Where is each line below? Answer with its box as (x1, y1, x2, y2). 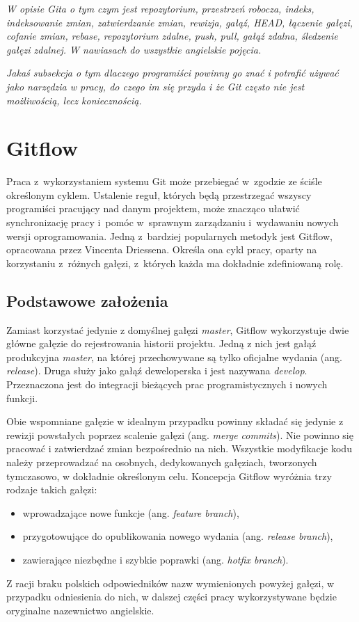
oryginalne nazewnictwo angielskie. (6, 603, 154, 617)
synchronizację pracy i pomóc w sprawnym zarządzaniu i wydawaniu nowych (6, 215, 339, 230)
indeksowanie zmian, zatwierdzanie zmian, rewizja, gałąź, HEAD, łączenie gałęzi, (6, 15, 353, 29)
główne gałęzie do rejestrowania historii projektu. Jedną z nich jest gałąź (6, 336, 317, 351)
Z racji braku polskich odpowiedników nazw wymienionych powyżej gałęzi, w (6, 575, 335, 590)
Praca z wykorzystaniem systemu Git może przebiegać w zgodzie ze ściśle (6, 174, 322, 189)
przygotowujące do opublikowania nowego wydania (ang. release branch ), (22, 529, 333, 543)
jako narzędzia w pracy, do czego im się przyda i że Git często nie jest (6, 79, 305, 93)
